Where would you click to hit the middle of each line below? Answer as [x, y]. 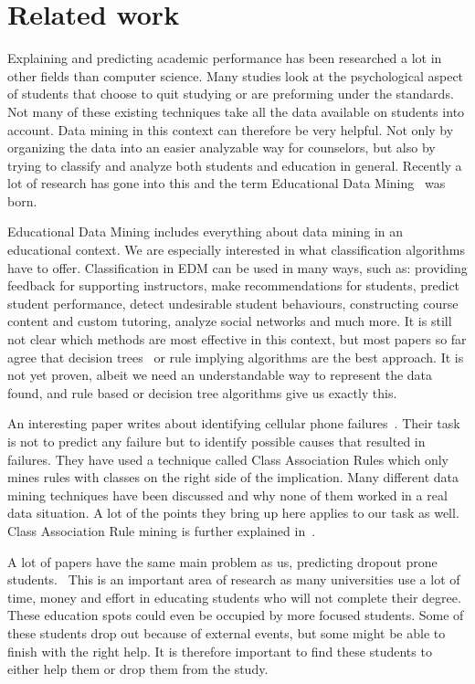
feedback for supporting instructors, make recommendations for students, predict [234, 285]
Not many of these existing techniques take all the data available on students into [236, 111]
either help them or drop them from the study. [138, 669]
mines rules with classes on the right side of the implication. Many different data [233, 477]
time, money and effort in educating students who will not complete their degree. [234, 597]
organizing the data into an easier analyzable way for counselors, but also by [222, 147]
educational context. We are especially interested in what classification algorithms [236, 250]
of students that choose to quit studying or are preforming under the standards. [231, 94]
